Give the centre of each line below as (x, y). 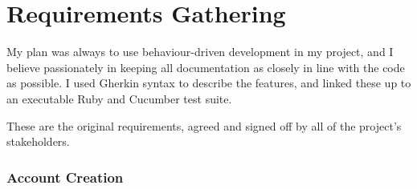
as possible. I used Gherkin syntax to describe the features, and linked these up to (209, 83)
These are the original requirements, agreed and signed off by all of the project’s (204, 125)
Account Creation (65, 177)
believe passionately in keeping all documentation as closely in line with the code (206, 67)
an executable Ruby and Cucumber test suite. (119, 98)
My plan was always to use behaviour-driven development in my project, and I (200, 52)
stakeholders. (38, 141)
